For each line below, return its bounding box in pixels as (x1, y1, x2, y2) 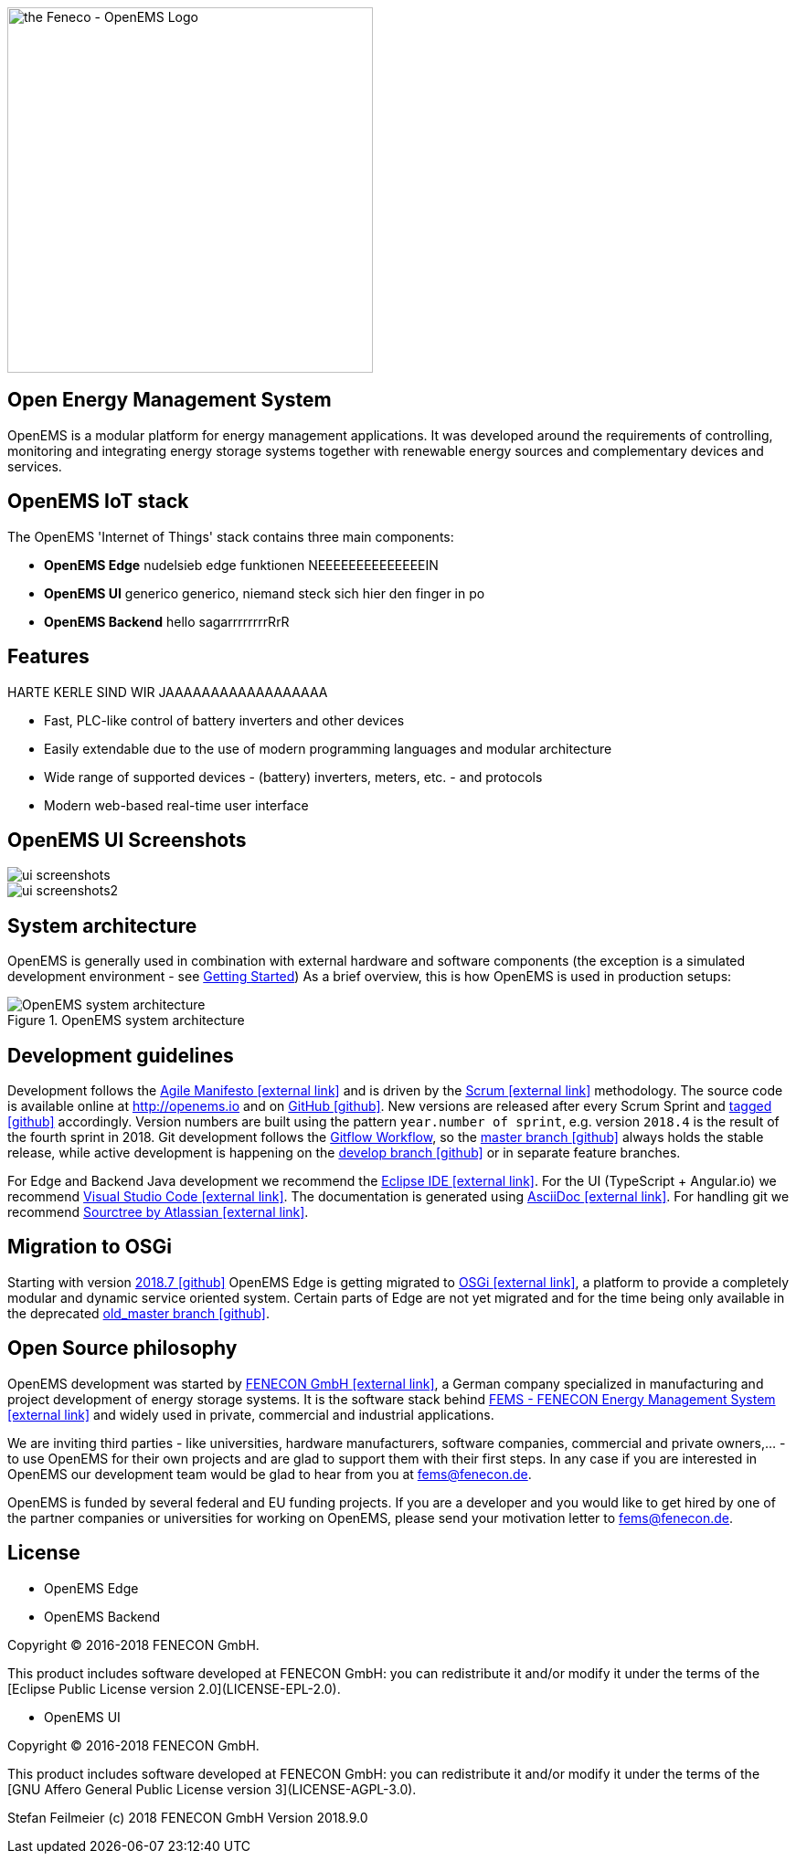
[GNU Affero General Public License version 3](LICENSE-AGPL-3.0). (7, 1781, 417, 1797)
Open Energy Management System (7, 388, 332, 412)
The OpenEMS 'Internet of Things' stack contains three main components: (7, 528, 454, 545)
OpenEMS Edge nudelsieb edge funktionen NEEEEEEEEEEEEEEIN (44, 556, 439, 573)
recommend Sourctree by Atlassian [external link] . (7, 1204, 309, 1221)
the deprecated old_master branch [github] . (7, 1305, 270, 1321)
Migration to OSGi (7, 1235, 173, 1259)
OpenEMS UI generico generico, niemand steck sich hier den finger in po (44, 585, 485, 601)
